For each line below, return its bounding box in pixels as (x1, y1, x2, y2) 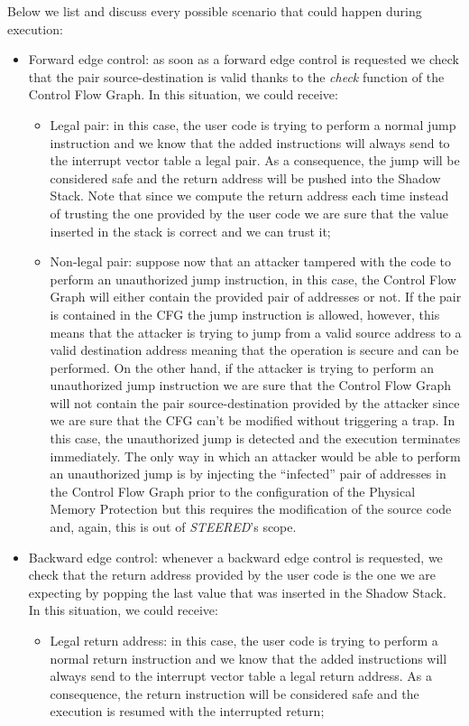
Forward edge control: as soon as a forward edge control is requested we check (28, 50, 459, 69)
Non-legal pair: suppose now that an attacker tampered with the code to (50, 252, 451, 271)
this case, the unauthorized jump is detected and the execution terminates (50, 429, 461, 448)
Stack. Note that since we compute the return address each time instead (50, 186, 449, 205)
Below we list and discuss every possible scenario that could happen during (7, 2, 422, 20)
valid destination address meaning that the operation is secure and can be (50, 340, 459, 359)
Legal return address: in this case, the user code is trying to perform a (50, 631, 438, 649)
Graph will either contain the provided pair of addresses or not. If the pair (50, 287, 462, 306)
